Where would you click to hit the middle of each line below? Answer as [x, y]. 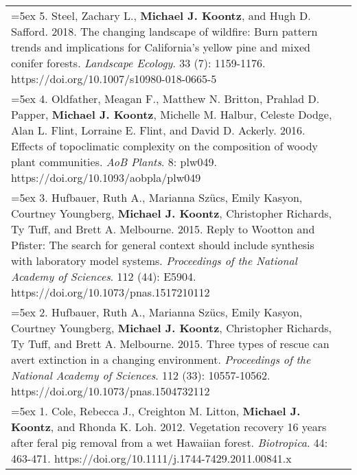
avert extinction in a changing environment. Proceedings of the [161, 359]
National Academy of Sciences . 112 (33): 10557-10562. [141, 375]
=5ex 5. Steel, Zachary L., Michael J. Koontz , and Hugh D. [161, 15]
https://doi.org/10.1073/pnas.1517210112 [111, 292]
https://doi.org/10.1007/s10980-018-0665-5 [114, 79]
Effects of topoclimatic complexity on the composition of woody [165, 146]
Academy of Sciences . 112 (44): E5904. [104, 276]
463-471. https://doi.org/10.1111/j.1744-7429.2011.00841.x [151, 458]
